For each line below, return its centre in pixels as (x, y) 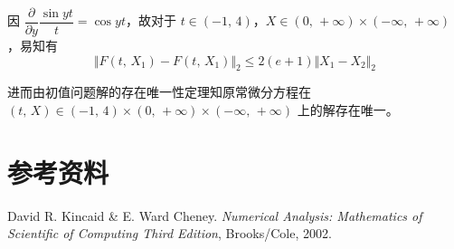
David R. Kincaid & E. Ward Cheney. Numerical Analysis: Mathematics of (215, 215)
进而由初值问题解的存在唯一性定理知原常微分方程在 (159, 92)
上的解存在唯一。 (348, 110)
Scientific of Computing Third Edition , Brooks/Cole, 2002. (170, 233)
